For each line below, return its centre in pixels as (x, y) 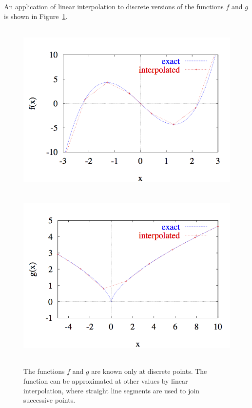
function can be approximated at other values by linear (106, 380)
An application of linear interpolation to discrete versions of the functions (114, 6)
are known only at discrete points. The (149, 371)
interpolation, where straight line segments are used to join (111, 390)
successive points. (49, 400)
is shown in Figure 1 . (36, 16)
